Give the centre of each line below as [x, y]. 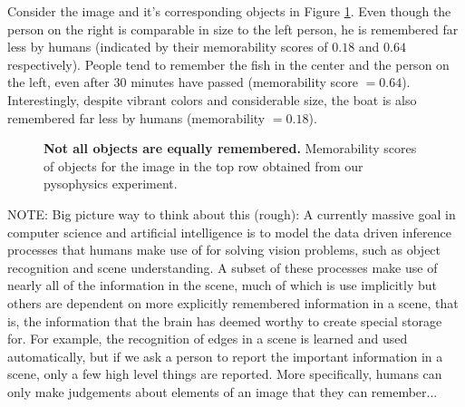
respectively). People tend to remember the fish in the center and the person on [228, 64]
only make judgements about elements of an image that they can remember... [223, 391]
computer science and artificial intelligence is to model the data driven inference [229, 232]
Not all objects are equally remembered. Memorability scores [230, 148]
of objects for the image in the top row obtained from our [203, 165]
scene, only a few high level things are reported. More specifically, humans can [225, 374]
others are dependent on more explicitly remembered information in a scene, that [233, 302]
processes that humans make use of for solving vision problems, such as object [224, 250]
